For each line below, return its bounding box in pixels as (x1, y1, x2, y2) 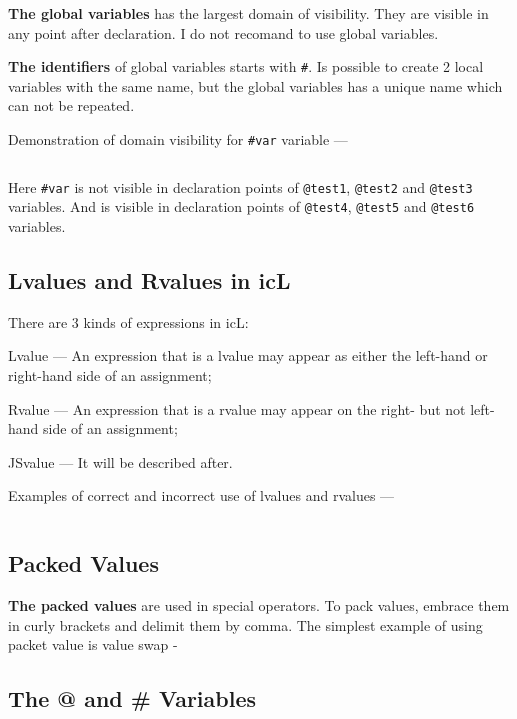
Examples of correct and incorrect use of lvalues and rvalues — (8, 485, 395, 506)
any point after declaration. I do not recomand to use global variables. (8, 22, 439, 43)
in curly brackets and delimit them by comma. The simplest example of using (8, 614, 483, 635)
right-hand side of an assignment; (8, 364, 212, 385)
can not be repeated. (8, 95, 135, 116)
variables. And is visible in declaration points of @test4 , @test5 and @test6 (8, 196, 475, 217)
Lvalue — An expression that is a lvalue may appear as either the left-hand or (8, 345, 488, 366)
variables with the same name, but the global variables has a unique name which (8, 75, 503, 96)
